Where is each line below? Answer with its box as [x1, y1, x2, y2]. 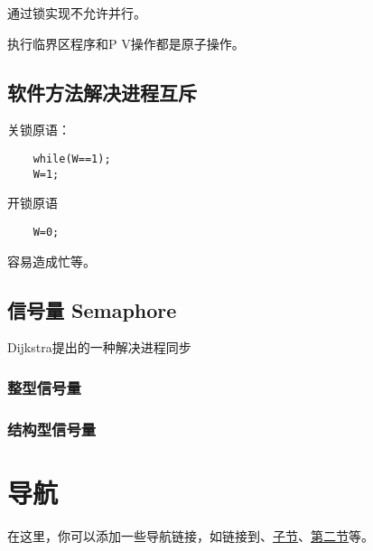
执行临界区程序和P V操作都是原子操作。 [7, 33, 245, 52]
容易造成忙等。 [7, 251, 96, 270]
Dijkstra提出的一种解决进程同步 [7, 338, 191, 357]
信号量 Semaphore [7, 295, 177, 323]
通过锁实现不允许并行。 [7, 4, 146, 22]
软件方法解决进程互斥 [7, 78, 197, 106]
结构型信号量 [7, 417, 97, 440]
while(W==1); [33, 152, 111, 165]
